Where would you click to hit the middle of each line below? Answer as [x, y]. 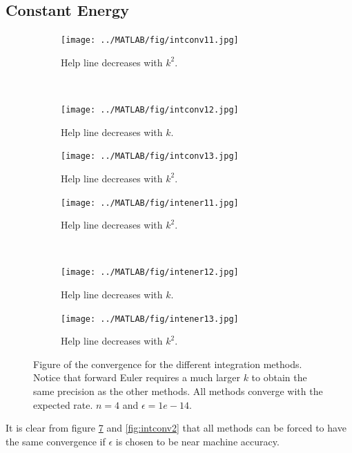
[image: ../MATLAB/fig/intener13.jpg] [150, 319]
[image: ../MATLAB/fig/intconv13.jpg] [150, 156]
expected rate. [63, 404]
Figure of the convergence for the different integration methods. [168, 364]
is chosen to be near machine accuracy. [197, 441]
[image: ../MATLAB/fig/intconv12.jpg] [150, 110]
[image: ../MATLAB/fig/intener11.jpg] [150, 203]
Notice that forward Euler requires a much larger [137, 377]
